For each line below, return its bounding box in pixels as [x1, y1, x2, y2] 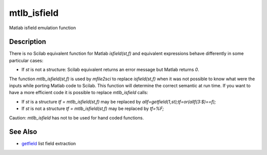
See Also [9, 128, 37, 136]
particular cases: [9, 57, 44, 63]
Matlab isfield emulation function [9, 25, 76, 31]
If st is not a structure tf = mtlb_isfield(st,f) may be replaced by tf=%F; [21, 105, 164, 111]
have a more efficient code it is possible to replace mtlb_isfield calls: [9, 90, 148, 96]
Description [9, 38, 46, 46]
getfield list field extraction [21, 141, 76, 147]
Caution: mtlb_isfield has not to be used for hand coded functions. [9, 114, 144, 121]
